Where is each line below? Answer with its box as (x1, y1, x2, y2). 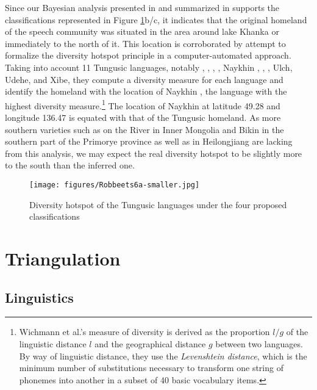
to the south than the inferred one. (5, 159, 135, 172)
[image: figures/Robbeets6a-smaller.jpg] (29, 180, 200, 189)
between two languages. (215, 337, 303, 350)
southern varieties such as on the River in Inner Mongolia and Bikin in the (5, 123, 284, 135)
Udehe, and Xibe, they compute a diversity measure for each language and (5, 73, 283, 85)
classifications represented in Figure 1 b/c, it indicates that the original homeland (5, 13, 307, 26)
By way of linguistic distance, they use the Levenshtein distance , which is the (19, 349, 307, 362)
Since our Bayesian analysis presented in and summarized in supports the (5, 1, 280, 13)
